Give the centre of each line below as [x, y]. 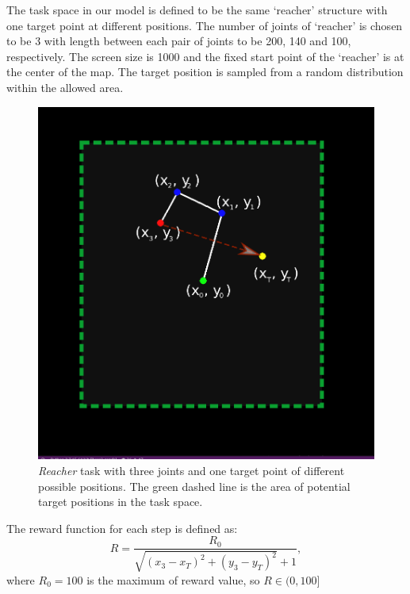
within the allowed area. [65, 87]
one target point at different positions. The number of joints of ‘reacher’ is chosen [205, 25]
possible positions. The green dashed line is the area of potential [194, 486]
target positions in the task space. [121, 502]
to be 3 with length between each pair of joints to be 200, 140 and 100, [179, 41]
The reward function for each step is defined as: [122, 528]
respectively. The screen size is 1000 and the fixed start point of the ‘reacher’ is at [205, 56]
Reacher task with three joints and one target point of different [192, 470]
